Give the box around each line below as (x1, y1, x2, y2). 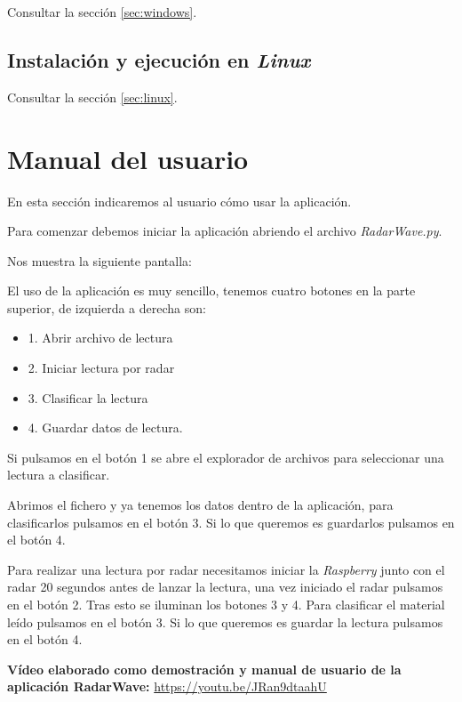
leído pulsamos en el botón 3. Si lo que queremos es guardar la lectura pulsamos (7, 612, 443, 631)
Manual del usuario (7, 140, 249, 176)
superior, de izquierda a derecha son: (7, 298, 206, 317)
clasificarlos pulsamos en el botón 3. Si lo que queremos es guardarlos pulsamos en (7, 512, 455, 531)
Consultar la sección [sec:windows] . (7, 3, 197, 20)
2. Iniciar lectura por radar (28, 359, 175, 377)
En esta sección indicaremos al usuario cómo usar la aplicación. (7, 191, 352, 210)
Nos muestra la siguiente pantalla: (7, 251, 192, 270)
